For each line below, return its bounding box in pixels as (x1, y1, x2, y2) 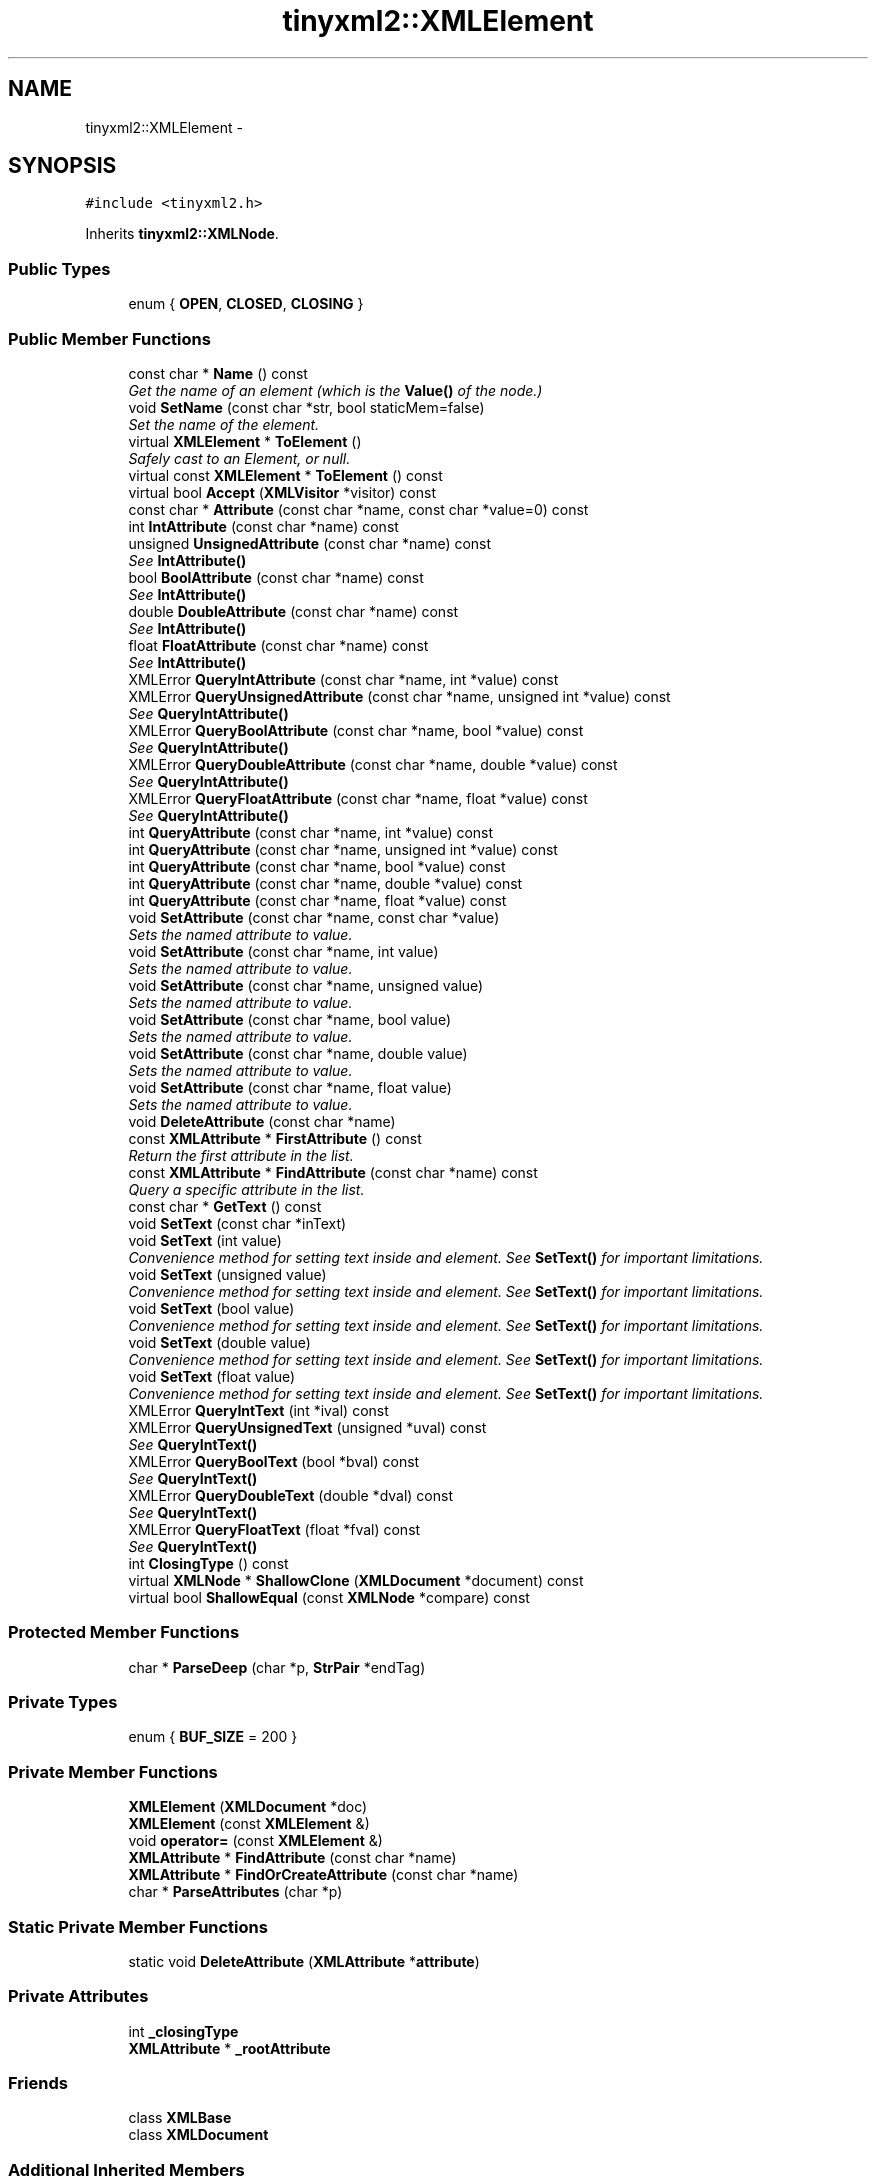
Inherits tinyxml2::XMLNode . (85, 225, 279, 243)
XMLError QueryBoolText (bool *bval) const (128, 1452, 420, 1470)
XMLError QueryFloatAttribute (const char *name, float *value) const (128, 789, 588, 807)
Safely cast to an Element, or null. (128, 449, 351, 467)
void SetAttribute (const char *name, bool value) (128, 1010, 451, 1028)
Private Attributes (8, 1986, 149, 2007)
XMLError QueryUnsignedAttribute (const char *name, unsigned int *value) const (128, 687, 671, 705)
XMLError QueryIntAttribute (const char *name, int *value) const (128, 670, 559, 688)
